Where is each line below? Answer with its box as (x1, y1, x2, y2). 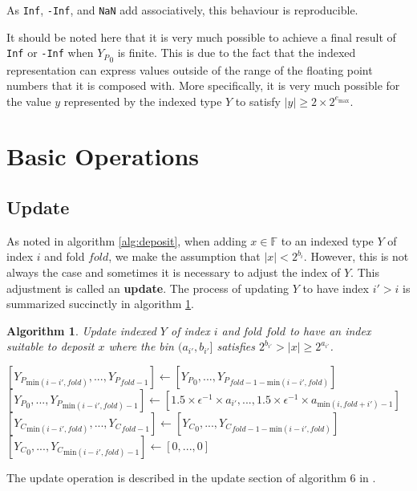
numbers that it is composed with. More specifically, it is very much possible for (6, 77, 400, 94)
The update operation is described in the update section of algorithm (6, 469, 346, 486)
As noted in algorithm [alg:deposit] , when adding (6, 232, 247, 249)
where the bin (108, 338, 174, 355)
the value (6, 92, 51, 109)
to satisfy (235, 92, 281, 109)
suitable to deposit (6, 338, 95, 355)
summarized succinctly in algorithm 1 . (6, 295, 194, 312)
